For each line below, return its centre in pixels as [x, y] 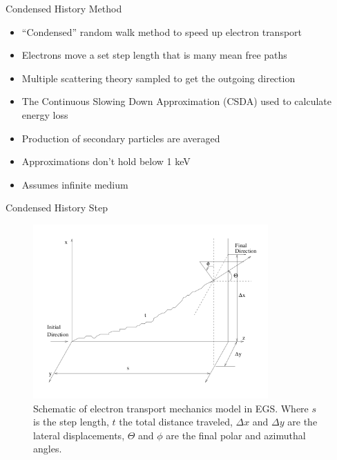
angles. [48, 449]
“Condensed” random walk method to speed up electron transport [162, 31]
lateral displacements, [79, 435]
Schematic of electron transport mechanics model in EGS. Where [171, 408]
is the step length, [71, 422]
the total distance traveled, [176, 422]
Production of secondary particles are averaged [121, 138]
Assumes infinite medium [75, 184]
